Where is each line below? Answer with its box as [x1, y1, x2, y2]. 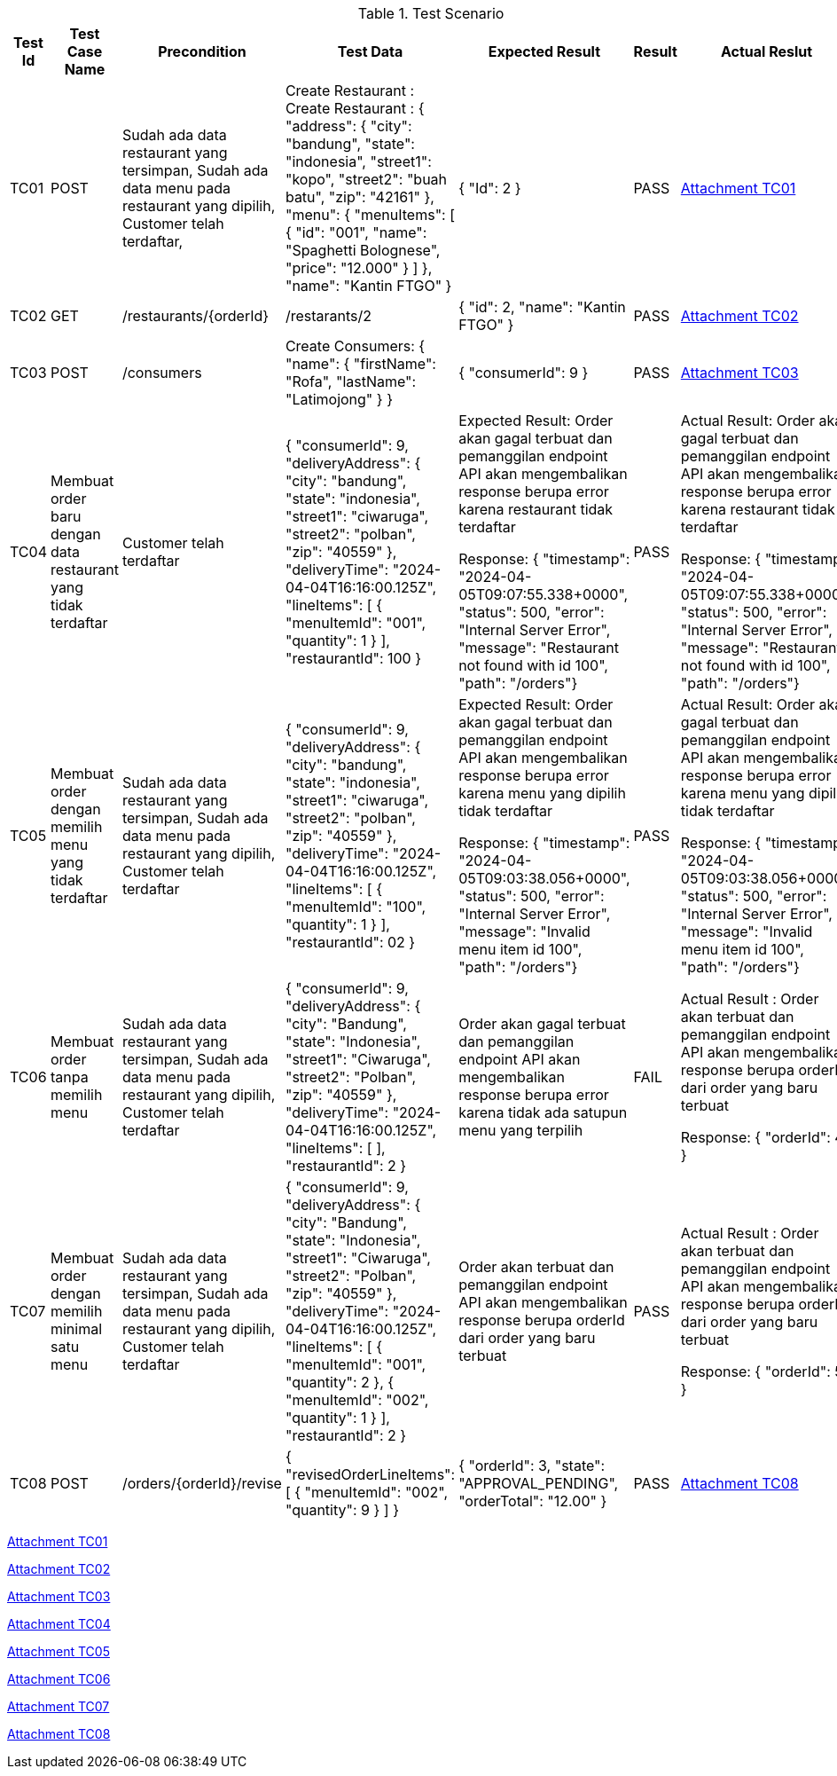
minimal [50, 1320, 103, 1338]
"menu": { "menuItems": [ [285, 206, 456, 224]
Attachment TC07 [7, 1699, 110, 1714]
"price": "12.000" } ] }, [285, 259, 433, 277]
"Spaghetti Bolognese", [285, 241, 441, 259]
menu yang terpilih [458, 1121, 583, 1139]
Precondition [158, 43, 246, 60]
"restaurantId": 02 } [285, 933, 416, 951]
